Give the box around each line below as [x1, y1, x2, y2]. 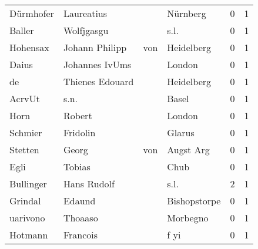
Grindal [9, 194, 41, 207]
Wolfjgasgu [63, 23, 109, 37]
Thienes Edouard [63, 75, 134, 88]
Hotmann [9, 228, 48, 241]
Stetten [9, 143, 39, 156]
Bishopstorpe [167, 194, 221, 207]
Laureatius [63, 6, 108, 20]
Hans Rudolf [63, 177, 115, 190]
